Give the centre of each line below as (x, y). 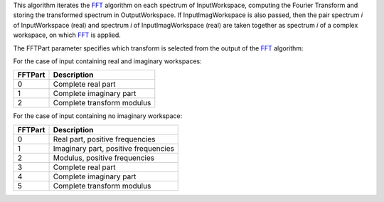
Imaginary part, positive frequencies (113, 148)
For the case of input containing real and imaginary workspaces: (107, 61)
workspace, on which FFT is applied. (67, 35)
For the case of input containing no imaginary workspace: (98, 116)
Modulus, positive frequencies (104, 158)
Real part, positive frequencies (104, 139)
